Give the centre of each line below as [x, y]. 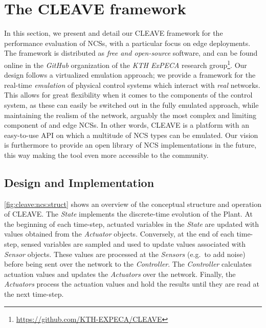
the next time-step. [34, 294]
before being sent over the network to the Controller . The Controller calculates [128, 264]
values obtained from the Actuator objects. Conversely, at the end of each [119, 234]
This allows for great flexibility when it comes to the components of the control [128, 95]
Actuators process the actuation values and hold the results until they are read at [132, 284]
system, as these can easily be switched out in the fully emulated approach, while [131, 104]
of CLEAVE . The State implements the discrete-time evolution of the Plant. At [128, 214]
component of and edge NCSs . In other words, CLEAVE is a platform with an [127, 125]
